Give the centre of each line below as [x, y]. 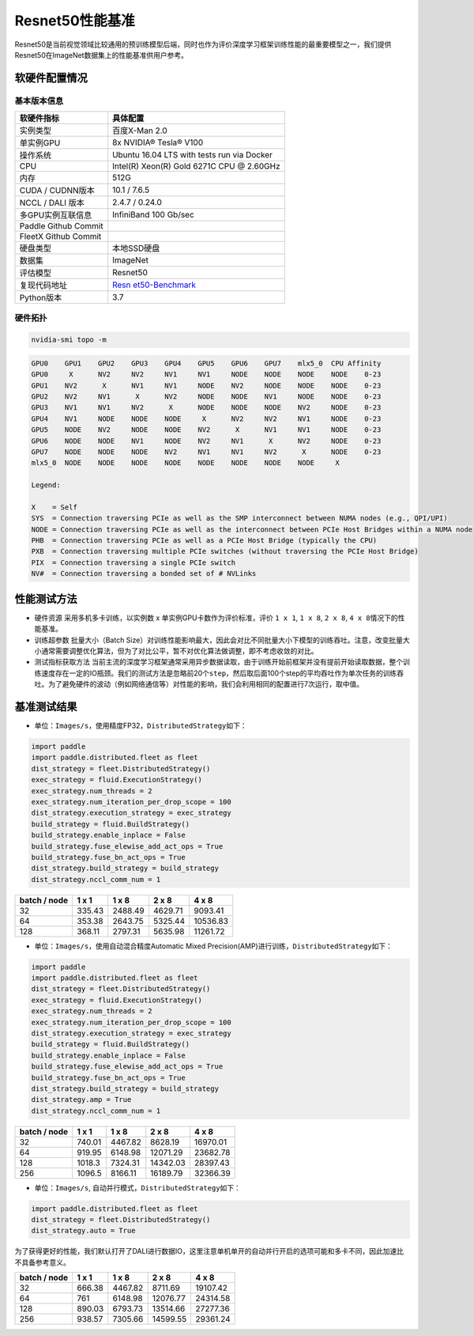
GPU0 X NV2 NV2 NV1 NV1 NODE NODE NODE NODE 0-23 [206, 375]
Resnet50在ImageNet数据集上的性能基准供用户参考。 [102, 55]
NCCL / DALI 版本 [52, 203]
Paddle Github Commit [61, 226]
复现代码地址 [43, 286]
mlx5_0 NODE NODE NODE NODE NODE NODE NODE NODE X [185, 463]
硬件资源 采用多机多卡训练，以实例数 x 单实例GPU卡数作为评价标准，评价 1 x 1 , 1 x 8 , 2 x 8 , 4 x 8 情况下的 [216, 618]
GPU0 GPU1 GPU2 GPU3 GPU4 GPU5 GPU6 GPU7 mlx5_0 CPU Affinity [206, 363]
